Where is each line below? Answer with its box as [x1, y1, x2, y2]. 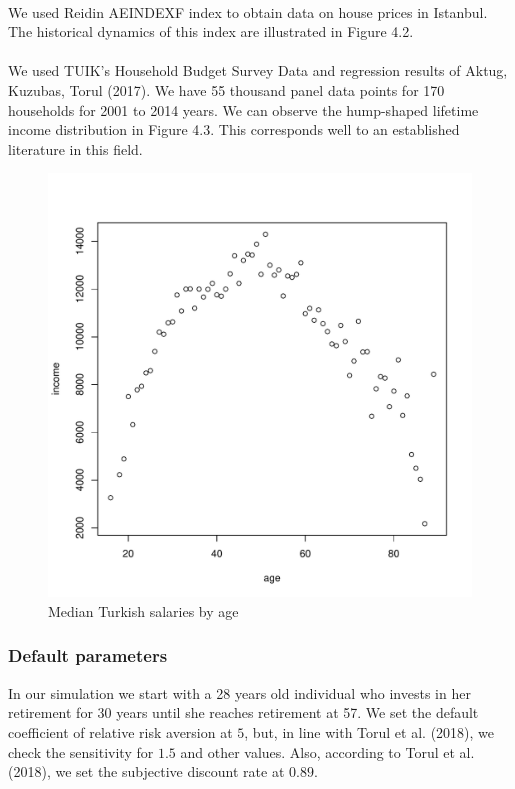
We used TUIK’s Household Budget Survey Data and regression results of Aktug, [8, 60, 508, 81]
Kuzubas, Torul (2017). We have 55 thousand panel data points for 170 [8, 79, 445, 100]
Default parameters [8, 643, 168, 668]
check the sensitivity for [8, 741, 154, 762]
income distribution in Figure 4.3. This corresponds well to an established [8, 119, 460, 140]
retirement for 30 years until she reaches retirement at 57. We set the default [8, 702, 479, 723]
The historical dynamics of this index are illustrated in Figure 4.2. [8, 21, 414, 42]
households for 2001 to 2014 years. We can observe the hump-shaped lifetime [8, 99, 479, 120]
